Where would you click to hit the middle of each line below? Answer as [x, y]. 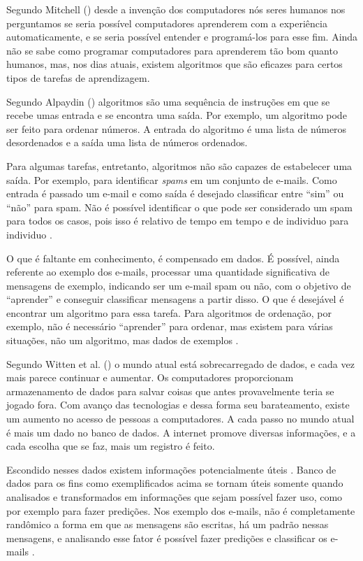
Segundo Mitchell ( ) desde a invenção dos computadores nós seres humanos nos [176, 9]
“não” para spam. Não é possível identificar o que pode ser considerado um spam [180, 207]
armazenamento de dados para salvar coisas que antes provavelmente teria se [170, 391]
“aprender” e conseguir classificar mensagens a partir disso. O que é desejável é [175, 299]
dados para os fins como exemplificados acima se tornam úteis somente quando [175, 483]
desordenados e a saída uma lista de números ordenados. [127, 142]
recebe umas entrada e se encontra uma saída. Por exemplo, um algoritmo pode [177, 115]
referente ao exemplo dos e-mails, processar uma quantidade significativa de [168, 272]
